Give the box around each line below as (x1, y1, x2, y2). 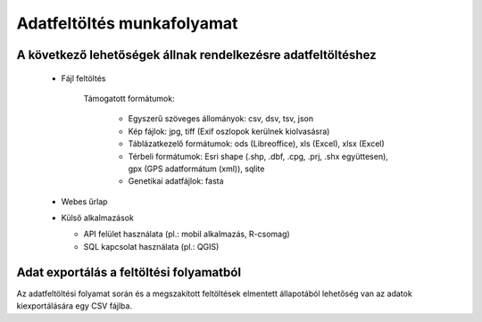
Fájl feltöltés (61, 72, 106, 84)
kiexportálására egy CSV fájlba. (16, 301, 133, 311)
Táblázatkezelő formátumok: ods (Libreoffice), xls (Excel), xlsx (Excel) (128, 138, 386, 149)
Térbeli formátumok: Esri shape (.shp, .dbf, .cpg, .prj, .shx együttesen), (128, 151, 388, 161)
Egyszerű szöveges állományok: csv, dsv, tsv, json (128, 113, 314, 124)
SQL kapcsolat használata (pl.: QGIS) (83, 241, 220, 252)
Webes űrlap (61, 196, 108, 207)
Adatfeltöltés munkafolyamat (16, 13, 238, 33)
